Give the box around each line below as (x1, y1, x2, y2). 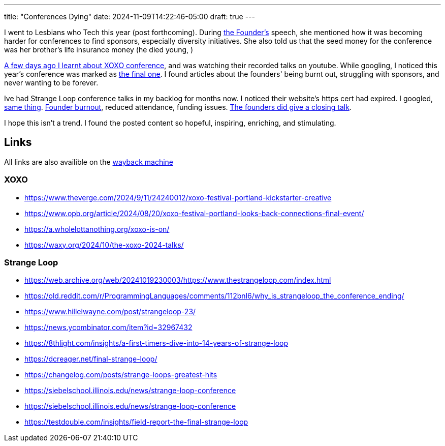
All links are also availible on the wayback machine (4, 157, 173, 166)
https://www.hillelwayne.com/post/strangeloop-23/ (24, 307, 196, 316)
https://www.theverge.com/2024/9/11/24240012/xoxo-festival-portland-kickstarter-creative (24, 193, 332, 202)
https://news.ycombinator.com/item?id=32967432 (24, 323, 193, 332)
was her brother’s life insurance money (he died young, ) (4, 45, 194, 54)
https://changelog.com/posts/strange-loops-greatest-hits (24, 370, 217, 379)
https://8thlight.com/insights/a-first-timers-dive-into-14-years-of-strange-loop (24, 339, 289, 348)
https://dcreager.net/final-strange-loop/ (24, 354, 157, 364)
